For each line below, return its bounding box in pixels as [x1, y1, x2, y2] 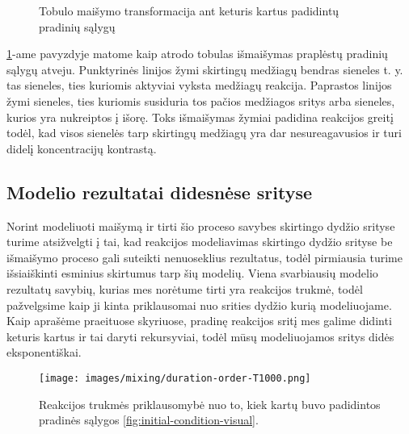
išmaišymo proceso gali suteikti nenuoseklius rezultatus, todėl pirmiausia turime [6, 248, 403, 265]
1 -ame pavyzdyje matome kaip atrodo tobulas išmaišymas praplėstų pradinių [6, 45, 388, 62]
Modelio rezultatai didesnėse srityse [6, 179, 313, 204]
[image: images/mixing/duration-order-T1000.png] [39, 372, 311, 384]
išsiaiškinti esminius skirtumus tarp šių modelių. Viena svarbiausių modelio [6, 265, 378, 282]
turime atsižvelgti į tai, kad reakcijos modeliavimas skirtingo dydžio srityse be [6, 233, 393, 250]
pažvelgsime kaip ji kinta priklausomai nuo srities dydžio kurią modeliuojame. [6, 296, 392, 313]
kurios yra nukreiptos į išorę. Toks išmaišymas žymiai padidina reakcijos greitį [6, 108, 394, 125]
